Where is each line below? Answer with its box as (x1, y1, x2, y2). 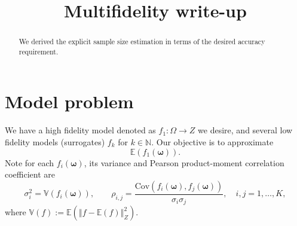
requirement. (19, 46, 59, 56)
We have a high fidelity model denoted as (5, 124, 156, 136)
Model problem (5, 89, 134, 114)
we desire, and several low (198, 124, 293, 136)
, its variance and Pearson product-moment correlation (84, 156, 284, 169)
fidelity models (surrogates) (5, 136, 105, 148)
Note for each (5, 156, 54, 169)
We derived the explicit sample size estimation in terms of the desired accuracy (19, 36, 265, 47)
